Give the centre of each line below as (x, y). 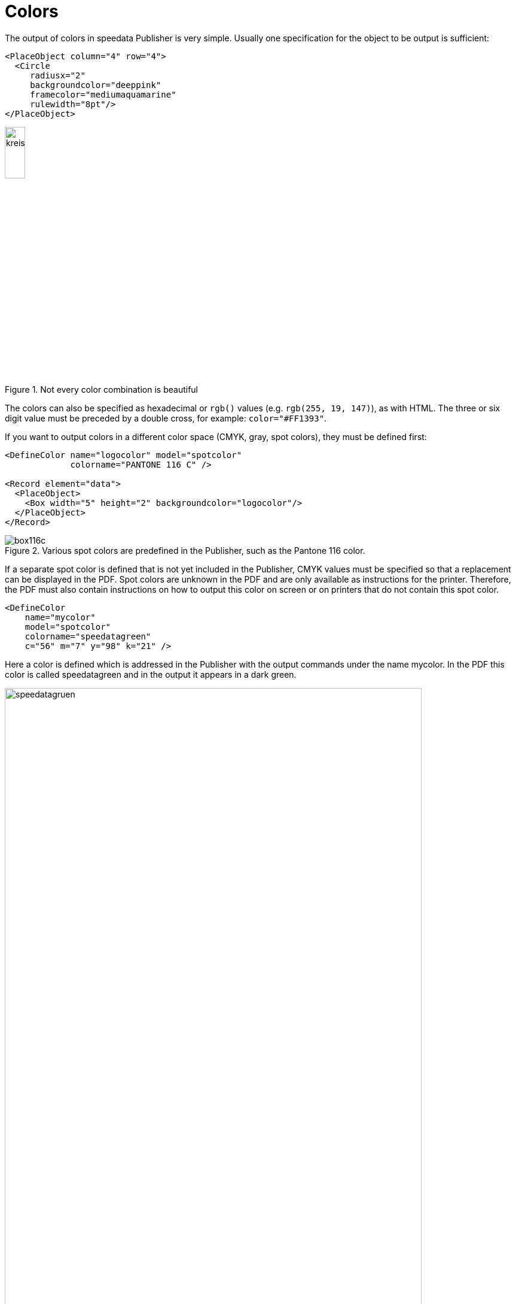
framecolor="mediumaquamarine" (103, 94)
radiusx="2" (58, 75)
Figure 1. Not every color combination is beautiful (101, 390)
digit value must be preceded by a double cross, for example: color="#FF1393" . (166, 419)
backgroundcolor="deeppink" (96, 85)
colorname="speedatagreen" (88, 637)
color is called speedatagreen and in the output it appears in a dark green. (151, 675)
